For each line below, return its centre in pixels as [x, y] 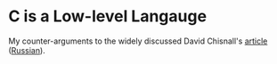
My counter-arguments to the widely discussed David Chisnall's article [138, 41]
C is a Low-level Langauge [107, 16]
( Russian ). [27, 50]
